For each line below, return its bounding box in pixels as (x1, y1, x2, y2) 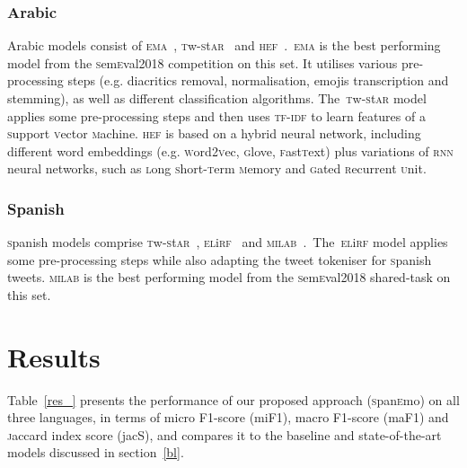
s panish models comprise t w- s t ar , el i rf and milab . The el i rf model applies (7, 233, 448, 252)
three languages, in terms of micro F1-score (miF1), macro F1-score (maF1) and (7, 408, 449, 427)
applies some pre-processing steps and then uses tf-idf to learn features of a (7, 106, 426, 125)
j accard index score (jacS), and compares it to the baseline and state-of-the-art (7, 425, 442, 444)
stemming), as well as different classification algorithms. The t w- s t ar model (7, 89, 427, 107)
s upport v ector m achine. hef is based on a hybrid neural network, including (7, 124, 421, 143)
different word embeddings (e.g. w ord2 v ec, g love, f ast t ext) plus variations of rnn (7, 141, 454, 160)
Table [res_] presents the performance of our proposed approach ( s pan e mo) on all (7, 390, 460, 409)
